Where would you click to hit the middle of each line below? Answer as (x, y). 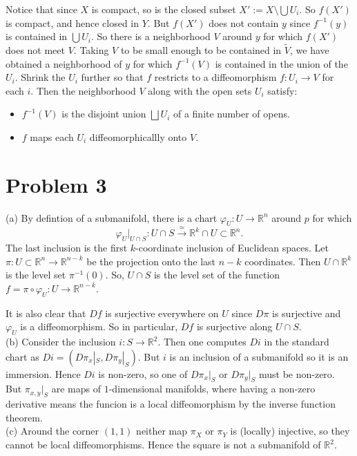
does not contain (244, 22)
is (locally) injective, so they (290, 431)
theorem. (24, 417)
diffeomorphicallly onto (138, 136)
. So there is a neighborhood (151, 36)
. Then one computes (202, 342)
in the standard (297, 342)
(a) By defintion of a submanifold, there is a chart (112, 217)
